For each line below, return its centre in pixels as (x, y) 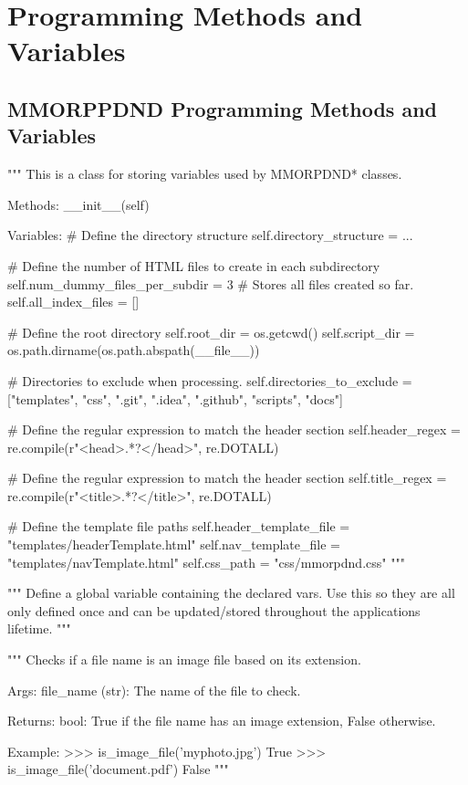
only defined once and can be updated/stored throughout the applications (214, 610)
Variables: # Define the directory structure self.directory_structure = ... (210, 235)
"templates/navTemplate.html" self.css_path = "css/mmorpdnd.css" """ (206, 562)
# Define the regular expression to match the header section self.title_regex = (227, 478)
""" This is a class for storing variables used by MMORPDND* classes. (205, 174)
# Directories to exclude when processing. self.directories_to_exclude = (210, 380)
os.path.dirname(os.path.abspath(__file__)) (134, 350)
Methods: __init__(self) (78, 204)
